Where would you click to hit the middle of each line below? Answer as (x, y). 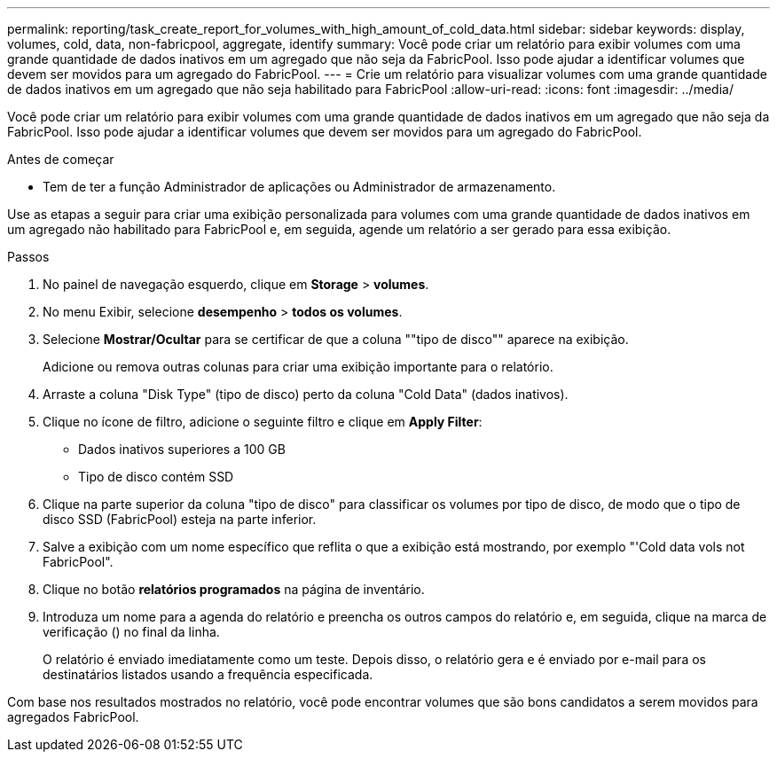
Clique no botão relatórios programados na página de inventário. (234, 589)
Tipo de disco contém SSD (156, 477)
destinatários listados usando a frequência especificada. (208, 674)
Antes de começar (61, 159)
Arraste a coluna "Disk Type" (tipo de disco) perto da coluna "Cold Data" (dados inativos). (306, 394)
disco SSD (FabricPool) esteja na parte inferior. (180, 519)
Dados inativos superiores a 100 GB (182, 449)
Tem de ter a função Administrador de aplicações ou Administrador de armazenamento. (299, 187)
